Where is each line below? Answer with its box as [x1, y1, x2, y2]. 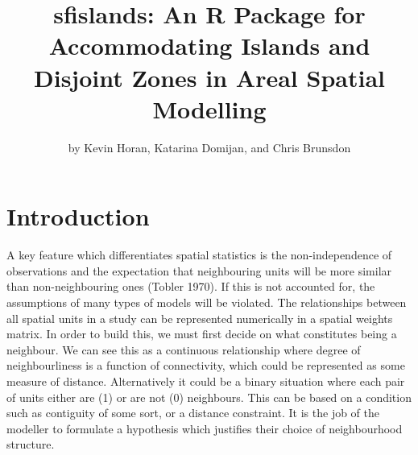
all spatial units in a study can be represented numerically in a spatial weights [6, 309, 393, 326]
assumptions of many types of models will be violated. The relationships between [6, 294, 407, 310]
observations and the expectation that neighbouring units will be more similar [6, 262, 392, 279]
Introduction [6, 200, 150, 233]
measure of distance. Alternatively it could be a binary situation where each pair [6, 372, 405, 389]
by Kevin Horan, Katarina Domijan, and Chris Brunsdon [68, 139, 351, 155]
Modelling [152, 92, 267, 125]
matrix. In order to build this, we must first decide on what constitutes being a [6, 325, 397, 342]
